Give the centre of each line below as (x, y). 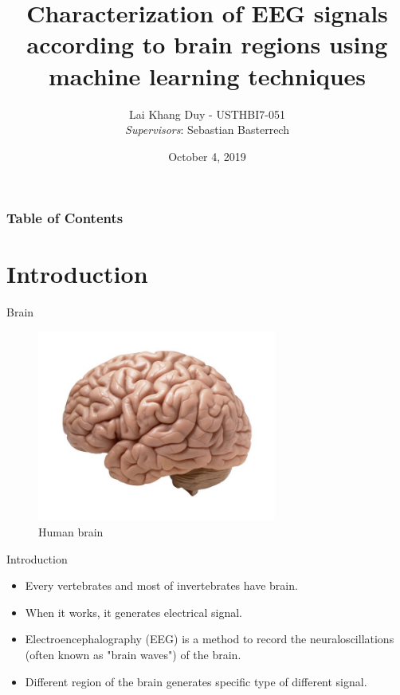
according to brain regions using (207, 44)
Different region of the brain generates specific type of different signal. (196, 681)
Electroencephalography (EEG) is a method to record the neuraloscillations (210, 639)
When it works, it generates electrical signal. (133, 612)
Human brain (71, 531)
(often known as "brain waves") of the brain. (133, 654)
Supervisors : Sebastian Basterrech (207, 130)
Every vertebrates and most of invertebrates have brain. (161, 585)
